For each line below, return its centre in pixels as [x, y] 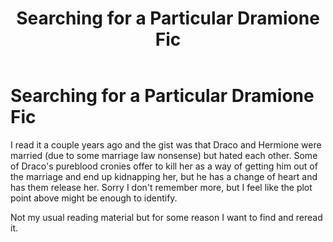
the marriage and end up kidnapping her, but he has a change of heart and [164, 176]
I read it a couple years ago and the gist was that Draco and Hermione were [166, 144]
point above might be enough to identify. [94, 198]
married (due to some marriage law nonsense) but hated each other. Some [164, 155]
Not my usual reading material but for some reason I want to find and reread [166, 217]
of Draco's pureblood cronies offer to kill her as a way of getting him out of [164, 166]
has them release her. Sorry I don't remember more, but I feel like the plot [161, 187]
